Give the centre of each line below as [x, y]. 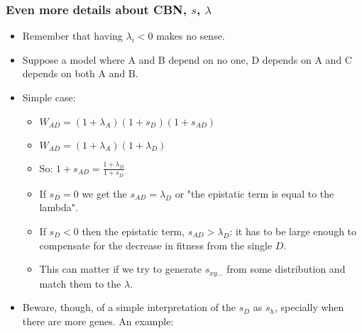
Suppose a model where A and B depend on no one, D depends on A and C [187, 59]
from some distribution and [286, 269]
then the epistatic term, [133, 231]
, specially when [309, 307]
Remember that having [72, 36]
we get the [104, 193]
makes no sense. [191, 36]
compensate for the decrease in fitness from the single [156, 245]
